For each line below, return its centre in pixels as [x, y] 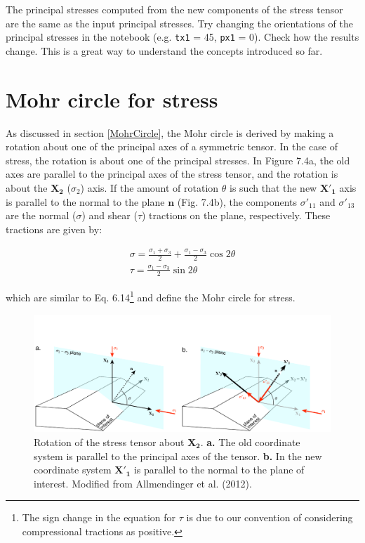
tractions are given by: [54, 229]
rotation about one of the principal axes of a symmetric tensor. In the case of [172, 146]
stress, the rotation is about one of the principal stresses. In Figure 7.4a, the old [178, 160]
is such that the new [273, 187]
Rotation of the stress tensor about [109, 442]
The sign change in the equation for [99, 517]
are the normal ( [41, 215]
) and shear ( [109, 215]
